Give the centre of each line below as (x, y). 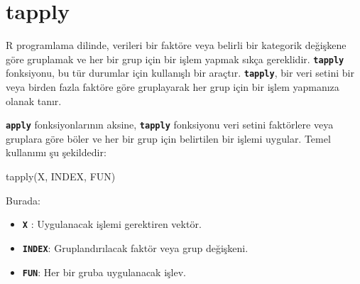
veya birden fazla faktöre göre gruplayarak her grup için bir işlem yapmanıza (173, 87)
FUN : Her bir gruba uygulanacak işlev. (104, 272)
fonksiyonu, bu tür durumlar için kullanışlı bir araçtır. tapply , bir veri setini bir (180, 73)
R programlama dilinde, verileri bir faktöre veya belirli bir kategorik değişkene (176, 45)
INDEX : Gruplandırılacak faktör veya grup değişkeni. (135, 247)
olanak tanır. (34, 100)
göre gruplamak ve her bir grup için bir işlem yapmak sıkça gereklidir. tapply (175, 59)
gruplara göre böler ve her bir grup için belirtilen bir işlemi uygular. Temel (168, 138)
